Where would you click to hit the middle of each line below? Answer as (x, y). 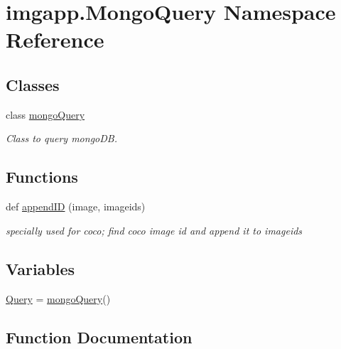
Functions (42, 177)
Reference (55, 39)
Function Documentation (99, 337)
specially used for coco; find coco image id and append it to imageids (154, 230)
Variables (40, 268)
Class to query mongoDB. (61, 138)
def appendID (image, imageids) (76, 206)
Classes (33, 84)
